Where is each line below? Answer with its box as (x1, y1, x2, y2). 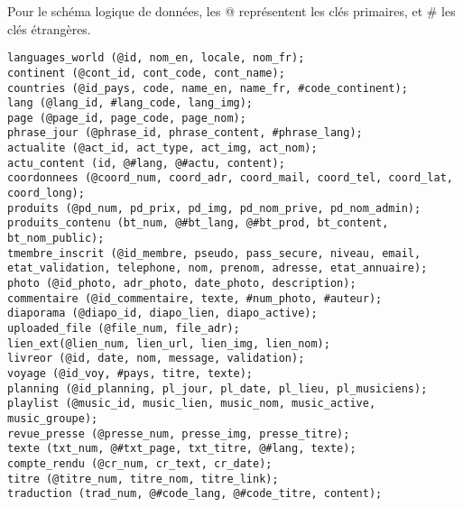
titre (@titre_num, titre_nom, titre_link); (7, 472, 279, 485)
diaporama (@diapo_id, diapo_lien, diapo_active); (7, 307, 318, 320)
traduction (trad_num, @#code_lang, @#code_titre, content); (7, 487, 383, 501)
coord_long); (7, 187, 85, 200)
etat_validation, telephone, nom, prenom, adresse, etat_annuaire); (7, 262, 428, 275)
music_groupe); (7, 411, 98, 425)
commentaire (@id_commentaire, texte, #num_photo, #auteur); (7, 291, 383, 305)
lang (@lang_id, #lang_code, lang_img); (7, 97, 254, 110)
